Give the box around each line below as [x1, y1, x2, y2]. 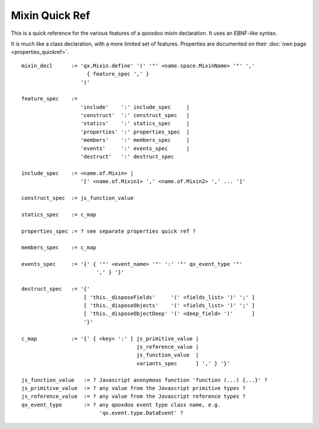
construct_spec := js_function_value [21, 194, 134, 201]
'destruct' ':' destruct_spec [80, 154, 174, 160]
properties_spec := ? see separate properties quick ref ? [21, 227, 196, 235]
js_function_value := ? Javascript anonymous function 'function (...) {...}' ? [21, 376, 268, 383]
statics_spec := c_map [21, 211, 97, 218]
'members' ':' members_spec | [80, 136, 190, 144]
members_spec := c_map [21, 244, 97, 251]
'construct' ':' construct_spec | [80, 112, 190, 119]
